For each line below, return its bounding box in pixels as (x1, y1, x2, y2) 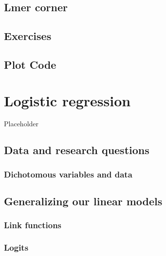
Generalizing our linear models (4, 194, 163, 209)
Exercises (4, 28, 52, 43)
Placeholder (4, 118, 39, 129)
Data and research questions (4, 142, 149, 158)
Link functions (4, 219, 62, 231)
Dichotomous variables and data (4, 168, 132, 180)
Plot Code (4, 57, 56, 72)
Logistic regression (4, 90, 131, 110)
